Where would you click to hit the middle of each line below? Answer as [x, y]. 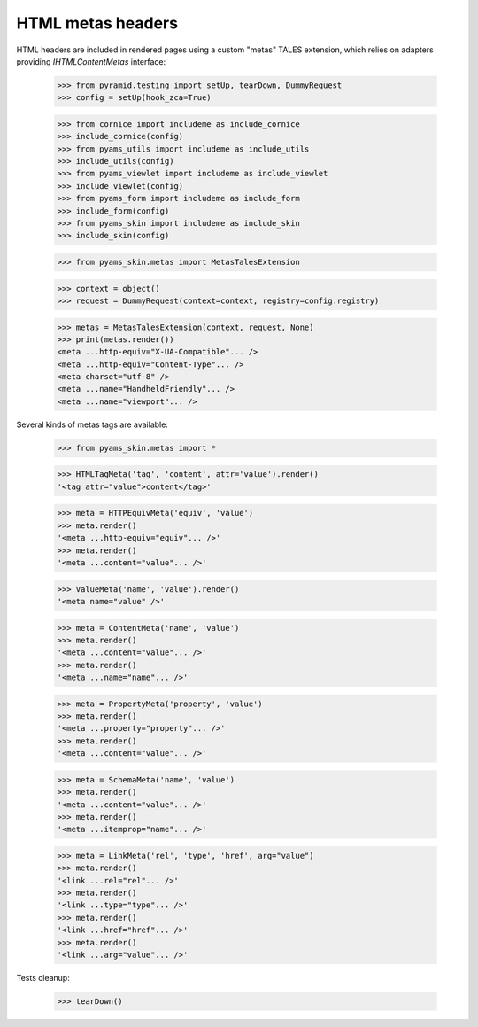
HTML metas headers [97, 23]
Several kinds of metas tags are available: [92, 424]
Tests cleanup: [43, 978]
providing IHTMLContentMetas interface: [91, 61]
